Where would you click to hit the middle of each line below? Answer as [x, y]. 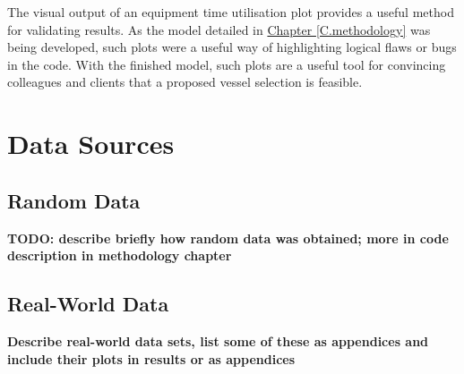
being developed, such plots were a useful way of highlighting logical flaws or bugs [232, 47]
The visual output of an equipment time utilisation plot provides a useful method [231, 12]
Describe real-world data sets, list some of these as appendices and [218, 340]
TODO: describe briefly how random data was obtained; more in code [228, 238]
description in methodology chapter [120, 255]
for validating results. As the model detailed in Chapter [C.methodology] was [219, 29]
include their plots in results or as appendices [151, 358]
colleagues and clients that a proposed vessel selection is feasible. [185, 82]
